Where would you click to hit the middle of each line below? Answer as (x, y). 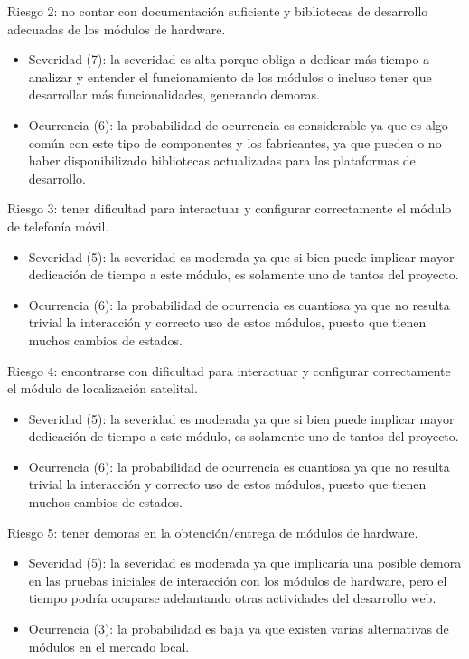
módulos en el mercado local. (109, 646)
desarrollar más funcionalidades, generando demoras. (174, 94)
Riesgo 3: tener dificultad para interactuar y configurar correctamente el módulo (230, 208)
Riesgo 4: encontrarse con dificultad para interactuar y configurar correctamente (229, 370)
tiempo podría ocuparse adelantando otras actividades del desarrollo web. (232, 598)
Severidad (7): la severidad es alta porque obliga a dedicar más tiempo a (229, 59)
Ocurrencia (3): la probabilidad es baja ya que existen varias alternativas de (239, 629)
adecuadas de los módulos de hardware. (117, 28)
